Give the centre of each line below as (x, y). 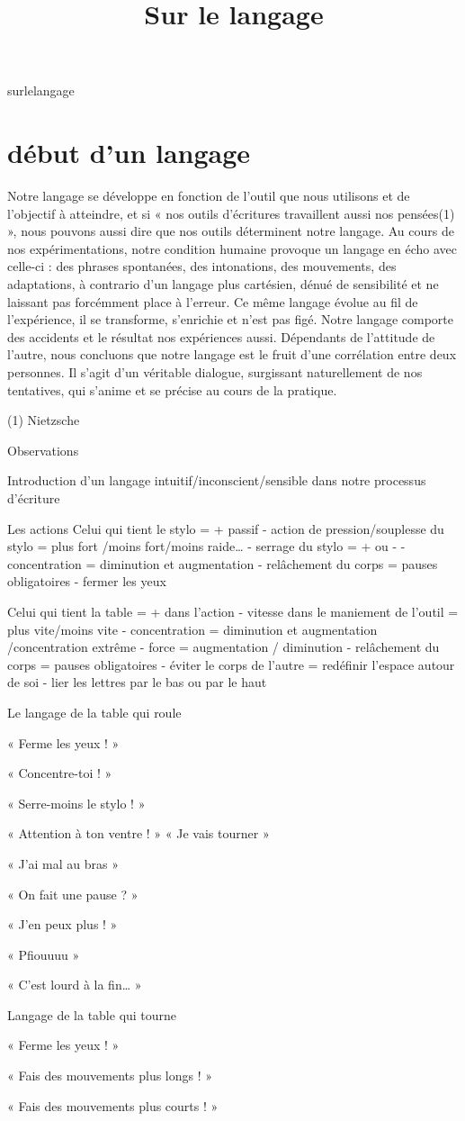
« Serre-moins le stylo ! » (76, 803)
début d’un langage (129, 153)
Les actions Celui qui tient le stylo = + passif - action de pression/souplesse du (226, 528)
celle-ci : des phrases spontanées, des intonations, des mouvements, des (202, 266)
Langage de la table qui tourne (92, 1014)
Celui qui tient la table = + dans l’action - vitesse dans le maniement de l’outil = (233, 611)
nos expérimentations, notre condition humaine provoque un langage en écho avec (232, 248)
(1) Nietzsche (44, 420)
